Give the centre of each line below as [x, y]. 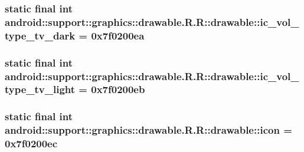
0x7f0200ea [118, 35]
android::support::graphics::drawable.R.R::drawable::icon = [148, 130]
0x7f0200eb [118, 89]
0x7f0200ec [31, 143]
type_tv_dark [40, 35]
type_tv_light [40, 89]
